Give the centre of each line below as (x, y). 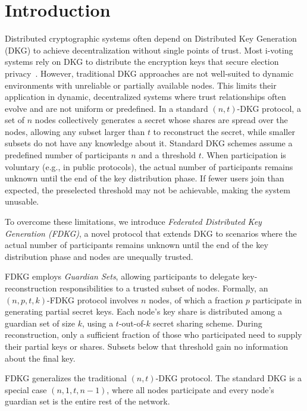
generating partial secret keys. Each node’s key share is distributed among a (143, 311)
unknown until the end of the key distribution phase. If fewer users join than (145, 178)
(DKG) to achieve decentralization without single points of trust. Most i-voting (149, 50)
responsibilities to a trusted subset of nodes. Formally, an (164, 288)
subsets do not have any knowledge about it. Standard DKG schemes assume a (149, 143)
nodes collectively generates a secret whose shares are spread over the (161, 120)
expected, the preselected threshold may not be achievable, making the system (148, 189)
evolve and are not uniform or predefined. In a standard (106, 108)
